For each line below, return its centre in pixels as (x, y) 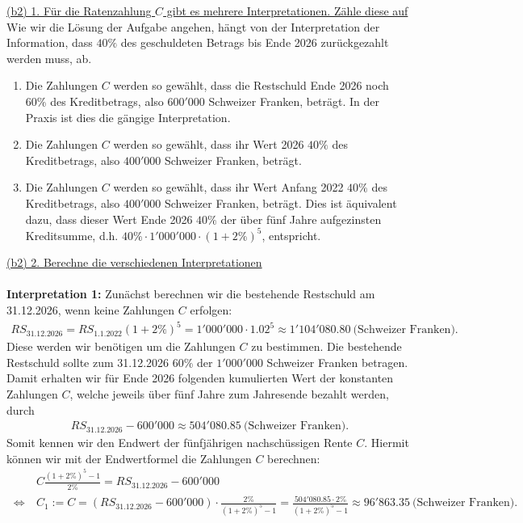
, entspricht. (291, 235)
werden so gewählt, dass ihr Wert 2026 (209, 144)
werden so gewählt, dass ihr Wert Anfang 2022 (228, 187)
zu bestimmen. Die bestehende (326, 346)
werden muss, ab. (49, 58)
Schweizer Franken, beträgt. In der (294, 101)
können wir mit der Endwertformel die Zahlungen (129, 458)
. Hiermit (387, 443)
